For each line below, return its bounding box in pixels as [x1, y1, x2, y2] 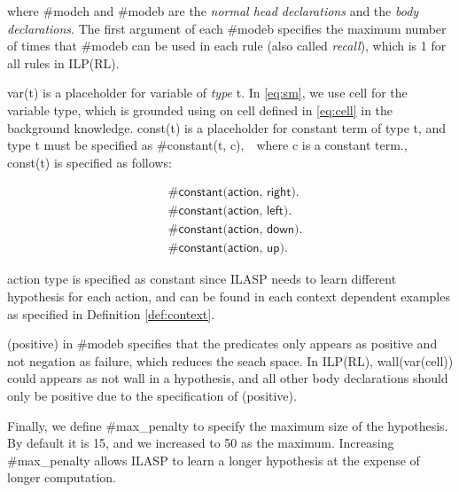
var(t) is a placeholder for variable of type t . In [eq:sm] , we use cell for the [7, 83, 408, 102]
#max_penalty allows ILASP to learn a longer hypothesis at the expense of [7, 450, 420, 469]
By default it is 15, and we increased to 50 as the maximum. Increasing [7, 433, 394, 452]
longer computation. [7, 468, 116, 487]
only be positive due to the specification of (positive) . [7, 387, 297, 405]
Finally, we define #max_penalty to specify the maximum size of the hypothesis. [7, 416, 448, 434]
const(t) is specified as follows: [7, 152, 172, 171]
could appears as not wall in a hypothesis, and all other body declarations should [7, 369, 448, 387]
